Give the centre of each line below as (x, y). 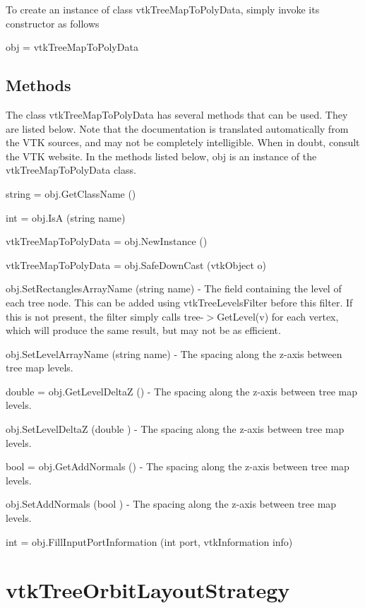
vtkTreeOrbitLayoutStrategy (148, 590)
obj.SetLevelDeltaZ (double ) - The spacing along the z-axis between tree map (175, 429)
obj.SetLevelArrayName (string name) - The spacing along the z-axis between (174, 353)
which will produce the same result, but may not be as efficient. (143, 330)
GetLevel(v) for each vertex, (278, 316)
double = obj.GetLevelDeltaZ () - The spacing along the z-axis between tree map (182, 391)
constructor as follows (53, 23)
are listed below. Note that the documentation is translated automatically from (177, 128)
